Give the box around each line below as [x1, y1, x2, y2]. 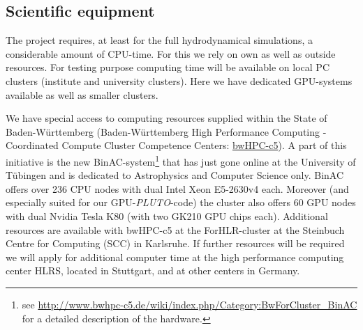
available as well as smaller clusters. [6, 87, 158, 102]
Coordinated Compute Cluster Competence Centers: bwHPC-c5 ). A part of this [6, 138, 347, 152]
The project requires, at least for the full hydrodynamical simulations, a [6, 33, 313, 47]
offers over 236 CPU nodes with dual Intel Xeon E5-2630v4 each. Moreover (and [6, 181, 349, 196]
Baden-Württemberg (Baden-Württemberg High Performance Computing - [6, 124, 327, 139]
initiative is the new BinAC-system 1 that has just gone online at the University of [6, 152, 356, 168]
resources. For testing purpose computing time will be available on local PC [6, 60, 330, 74]
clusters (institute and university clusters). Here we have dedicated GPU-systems [6, 73, 353, 88]
